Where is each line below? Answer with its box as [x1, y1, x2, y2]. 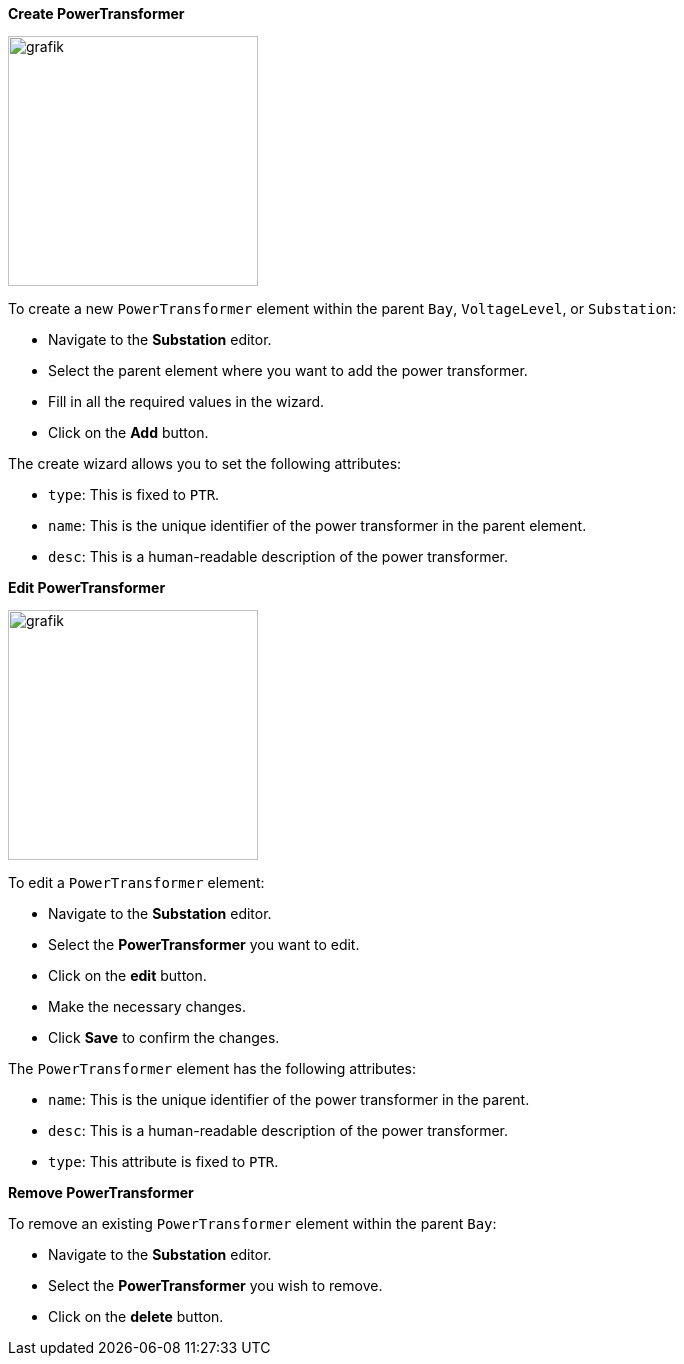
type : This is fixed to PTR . [48, 486, 220, 503]
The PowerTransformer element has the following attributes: [8, 1060, 417, 1077]
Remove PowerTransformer [8, 1184, 194, 1201]
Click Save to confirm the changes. [48, 1029, 280, 1046]
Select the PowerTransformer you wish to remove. [48, 1277, 383, 1294]
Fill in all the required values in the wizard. [48, 393, 325, 410]
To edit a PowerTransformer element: [8, 874, 265, 891]
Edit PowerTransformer [8, 579, 166, 596]
